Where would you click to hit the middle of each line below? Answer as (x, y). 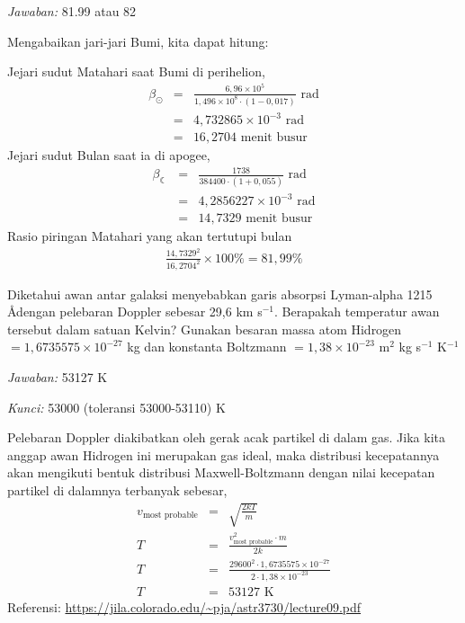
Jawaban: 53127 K (58, 376)
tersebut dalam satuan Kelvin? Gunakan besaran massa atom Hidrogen (205, 329)
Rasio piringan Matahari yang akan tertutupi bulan (150, 236)
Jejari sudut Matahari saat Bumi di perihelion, (136, 71)
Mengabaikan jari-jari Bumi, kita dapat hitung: (138, 41)
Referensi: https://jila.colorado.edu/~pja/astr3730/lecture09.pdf (184, 606)
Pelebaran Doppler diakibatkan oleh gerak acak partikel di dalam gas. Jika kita (226, 437)
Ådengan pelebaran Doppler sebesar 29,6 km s (135, 311)
